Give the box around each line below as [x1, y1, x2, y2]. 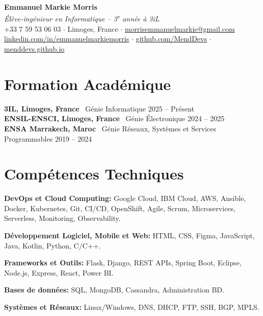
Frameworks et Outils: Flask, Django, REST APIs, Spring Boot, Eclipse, [4, 257, 242, 268]
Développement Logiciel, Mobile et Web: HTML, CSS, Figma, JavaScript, [4, 230, 255, 241]
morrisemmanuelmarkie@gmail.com [124, 23, 235, 34]
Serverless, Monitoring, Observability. [4, 213, 121, 223]
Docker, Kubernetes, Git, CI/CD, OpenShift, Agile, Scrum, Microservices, [4, 202, 235, 213]
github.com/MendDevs [136, 33, 207, 44]
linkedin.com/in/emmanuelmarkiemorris [4, 33, 129, 44]
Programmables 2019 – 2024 [4, 133, 92, 144]
